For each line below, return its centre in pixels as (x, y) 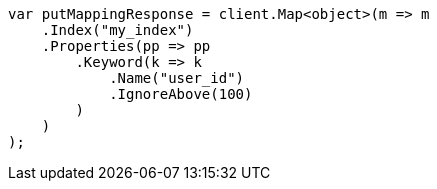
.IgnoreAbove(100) (181, 94)
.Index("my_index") (117, 30)
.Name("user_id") (177, 78)
